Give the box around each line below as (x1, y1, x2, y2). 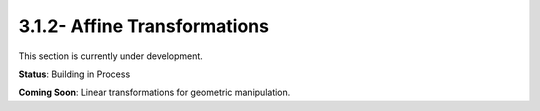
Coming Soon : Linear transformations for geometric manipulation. (18, 86, 291, 99)
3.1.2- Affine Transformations (18, 15, 270, 37)
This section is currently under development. (18, 50, 204, 62)
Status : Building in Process (18, 68, 131, 80)
